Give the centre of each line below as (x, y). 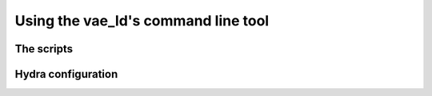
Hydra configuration (66, 74)
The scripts (44, 49)
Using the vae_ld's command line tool (142, 21)
